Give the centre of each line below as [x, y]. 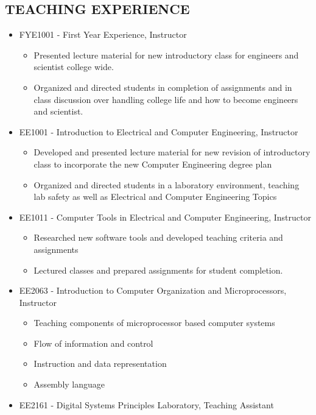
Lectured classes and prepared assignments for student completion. [158, 270]
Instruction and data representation [100, 364]
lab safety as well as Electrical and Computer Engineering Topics [155, 197]
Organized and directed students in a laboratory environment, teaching [167, 184]
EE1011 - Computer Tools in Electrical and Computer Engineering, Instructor [165, 217]
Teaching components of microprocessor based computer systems [154, 323]
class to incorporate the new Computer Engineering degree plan [153, 164]
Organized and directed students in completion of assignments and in [163, 87]
